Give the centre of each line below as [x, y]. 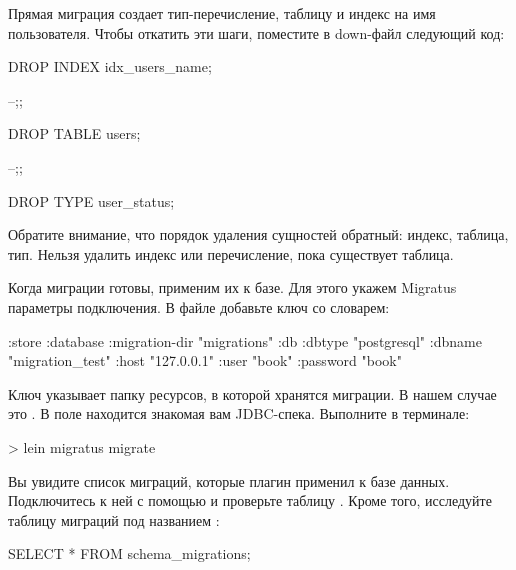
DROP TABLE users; [74, 133]
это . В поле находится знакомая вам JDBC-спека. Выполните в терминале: [239, 413]
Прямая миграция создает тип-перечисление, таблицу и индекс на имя [222, 13]
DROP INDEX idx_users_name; [110, 66]
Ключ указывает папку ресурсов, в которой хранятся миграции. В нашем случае [252, 393]
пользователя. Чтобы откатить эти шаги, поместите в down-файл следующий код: [256, 32]
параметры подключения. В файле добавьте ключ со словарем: [199, 306]
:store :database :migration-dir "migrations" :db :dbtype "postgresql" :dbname [245, 340]
